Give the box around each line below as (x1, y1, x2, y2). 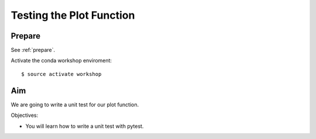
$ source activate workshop (21, 71, 102, 77)
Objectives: (11, 112, 38, 119)
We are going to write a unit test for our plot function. (11, 101, 139, 108)
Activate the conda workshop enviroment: (11, 57, 112, 64)
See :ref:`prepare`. (11, 47, 56, 54)
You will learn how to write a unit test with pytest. (25, 123, 144, 130)
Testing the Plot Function (11, 9, 135, 22)
